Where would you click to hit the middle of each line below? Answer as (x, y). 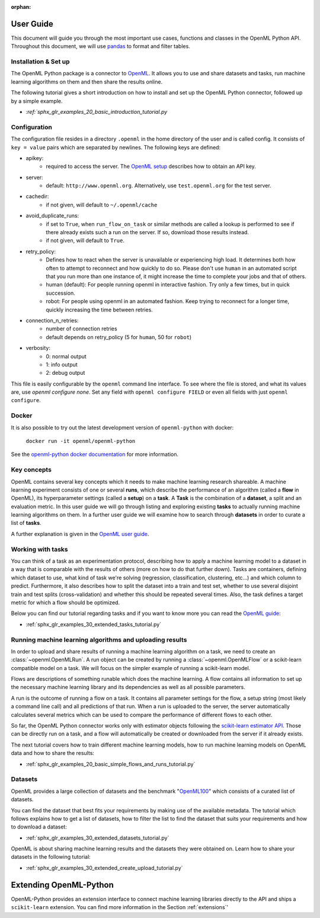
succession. (60, 293)
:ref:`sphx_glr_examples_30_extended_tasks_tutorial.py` (94, 624)
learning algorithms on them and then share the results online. (87, 82)
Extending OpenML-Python (62, 884)
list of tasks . (26, 523)
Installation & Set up (41, 62)
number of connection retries (82, 329)
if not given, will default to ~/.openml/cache (102, 205)
